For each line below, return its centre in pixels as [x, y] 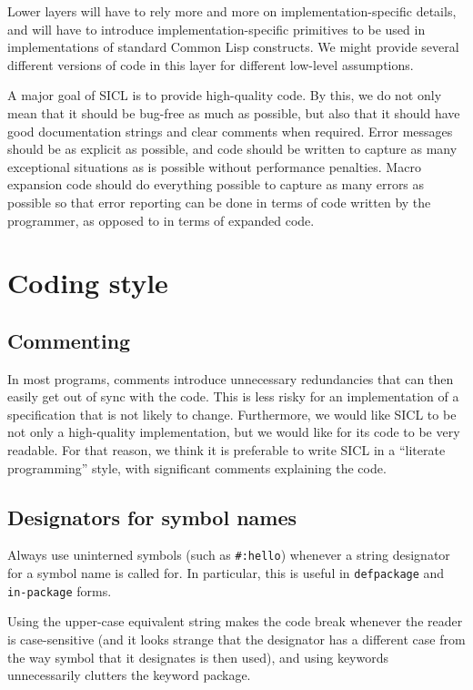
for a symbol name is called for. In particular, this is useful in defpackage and [226, 573]
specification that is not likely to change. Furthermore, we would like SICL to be [232, 414]
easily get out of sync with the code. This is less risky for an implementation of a [233, 396]
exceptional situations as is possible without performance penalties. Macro [214, 166]
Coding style [88, 283]
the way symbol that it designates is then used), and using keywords [198, 657]
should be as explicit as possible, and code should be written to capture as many [232, 149]
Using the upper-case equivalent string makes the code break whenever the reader [235, 621]
